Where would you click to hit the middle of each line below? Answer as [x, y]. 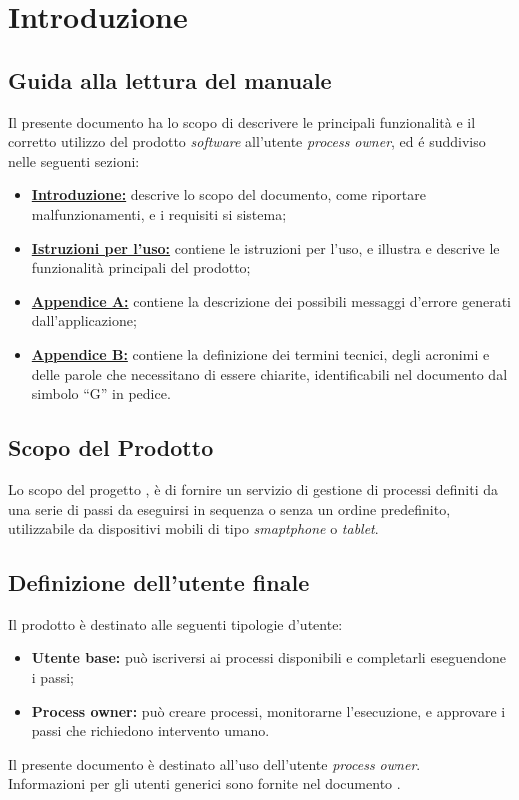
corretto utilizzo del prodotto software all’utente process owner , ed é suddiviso [247, 141]
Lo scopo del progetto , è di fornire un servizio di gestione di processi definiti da [253, 488]
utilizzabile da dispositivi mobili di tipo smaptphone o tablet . [193, 528]
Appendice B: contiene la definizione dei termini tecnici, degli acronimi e [260, 353]
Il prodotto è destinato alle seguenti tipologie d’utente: [175, 623]
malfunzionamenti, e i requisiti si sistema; [159, 213]
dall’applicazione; [84, 320]
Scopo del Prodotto [111, 447]
